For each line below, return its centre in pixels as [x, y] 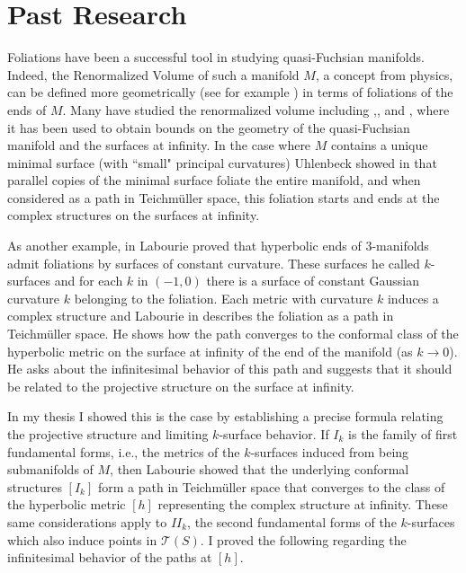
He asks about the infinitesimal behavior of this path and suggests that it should [230, 369]
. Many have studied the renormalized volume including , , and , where [256, 109]
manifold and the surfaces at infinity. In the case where [159, 145]
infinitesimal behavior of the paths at [110, 557]
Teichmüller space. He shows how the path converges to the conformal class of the [233, 334]
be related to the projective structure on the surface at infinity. [181, 386]
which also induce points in [82, 539]
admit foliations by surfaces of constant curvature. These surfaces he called [214, 263]
